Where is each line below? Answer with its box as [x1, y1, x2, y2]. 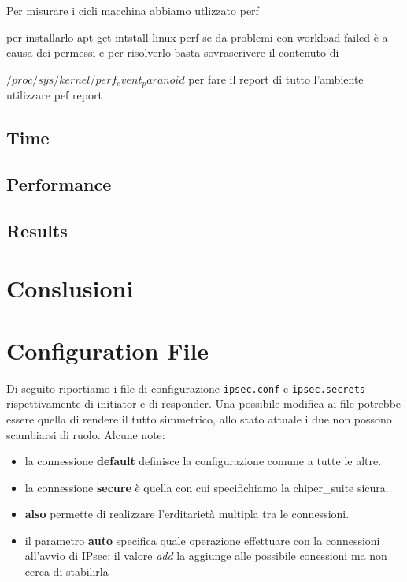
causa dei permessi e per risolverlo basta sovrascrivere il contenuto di [6, 44, 339, 61]
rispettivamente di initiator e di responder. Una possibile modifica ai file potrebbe [6, 395, 401, 412]
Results [6, 218, 68, 242]
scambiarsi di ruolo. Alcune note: [6, 426, 165, 442]
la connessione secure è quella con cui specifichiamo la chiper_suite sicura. [24, 479, 389, 495]
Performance [6, 172, 112, 196]
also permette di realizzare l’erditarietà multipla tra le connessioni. [24, 506, 350, 522]
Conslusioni [6, 272, 134, 304]
